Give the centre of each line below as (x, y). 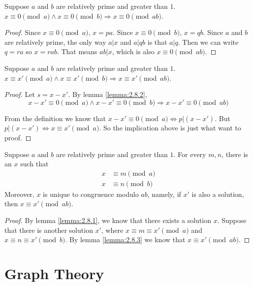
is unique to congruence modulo (91, 194)
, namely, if (164, 194)
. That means (77, 51)
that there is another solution (49, 230)
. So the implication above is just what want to (170, 128)
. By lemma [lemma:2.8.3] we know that (125, 239)
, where (112, 230)
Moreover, (19, 194)
